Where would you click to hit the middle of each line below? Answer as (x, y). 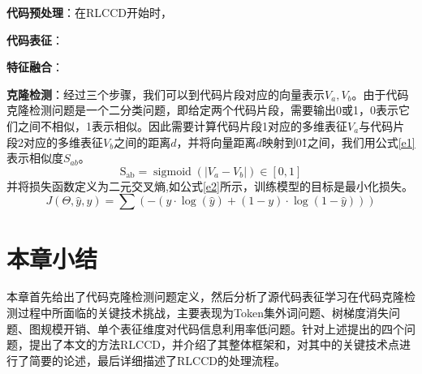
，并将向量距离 (216, 142)
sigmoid (172, 172)
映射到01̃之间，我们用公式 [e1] (338, 142)
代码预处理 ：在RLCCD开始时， (89, 12)
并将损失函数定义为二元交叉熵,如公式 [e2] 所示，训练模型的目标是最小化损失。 (210, 185)
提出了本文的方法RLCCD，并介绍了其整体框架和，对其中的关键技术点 (214, 344)
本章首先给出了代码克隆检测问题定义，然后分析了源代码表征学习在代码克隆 (205, 297)
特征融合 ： (35, 67)
